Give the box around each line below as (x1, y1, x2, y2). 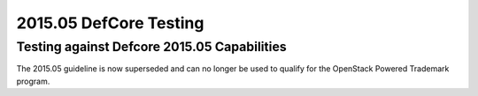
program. (16, 76, 50, 86)
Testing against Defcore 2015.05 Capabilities (16, 39, 287, 55)
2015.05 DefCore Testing (16, 13, 204, 33)
